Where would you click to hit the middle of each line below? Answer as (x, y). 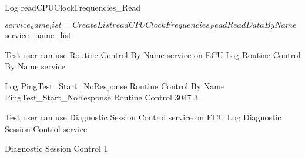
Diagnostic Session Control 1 (56, 148)
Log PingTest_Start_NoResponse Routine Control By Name (115, 85)
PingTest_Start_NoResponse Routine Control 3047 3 (102, 97)
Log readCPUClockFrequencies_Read (73, 7)
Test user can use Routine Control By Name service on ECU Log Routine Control (153, 54)
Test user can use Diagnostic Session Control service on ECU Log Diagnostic (143, 117)
